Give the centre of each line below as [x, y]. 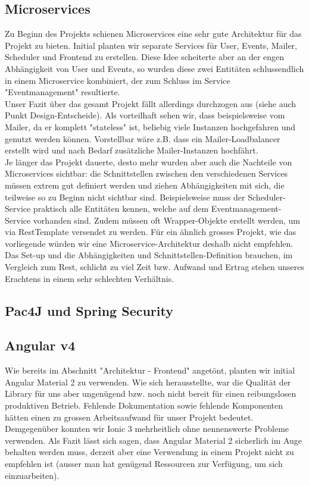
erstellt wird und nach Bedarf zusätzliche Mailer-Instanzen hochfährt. [132, 150]
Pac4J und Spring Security [89, 310]
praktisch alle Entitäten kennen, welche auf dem [121, 208]
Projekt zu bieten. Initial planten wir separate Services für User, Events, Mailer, [151, 45]
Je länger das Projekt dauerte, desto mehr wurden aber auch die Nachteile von [149, 162]
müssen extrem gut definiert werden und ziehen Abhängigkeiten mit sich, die [145, 185]
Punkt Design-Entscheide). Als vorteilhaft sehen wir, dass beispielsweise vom [145, 115]
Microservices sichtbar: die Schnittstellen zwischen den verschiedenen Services [146, 173]
